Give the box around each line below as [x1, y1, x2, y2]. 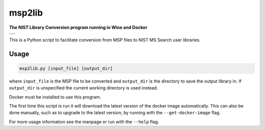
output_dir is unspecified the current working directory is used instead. [9, 85, 158, 91]
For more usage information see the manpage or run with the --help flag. [9, 119, 159, 125]
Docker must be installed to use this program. [9, 94, 102, 100]
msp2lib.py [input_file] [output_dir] [19, 65, 113, 71]
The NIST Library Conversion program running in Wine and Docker [9, 24, 147, 30]
